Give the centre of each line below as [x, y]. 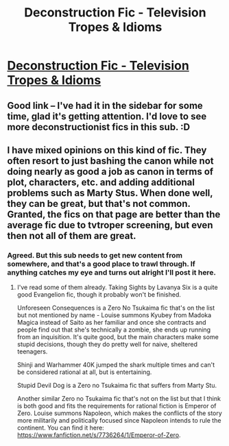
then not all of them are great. [72, 235]
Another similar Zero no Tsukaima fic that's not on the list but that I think [119, 399]
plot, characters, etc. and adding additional [101, 182]
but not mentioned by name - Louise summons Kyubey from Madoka [114, 315]
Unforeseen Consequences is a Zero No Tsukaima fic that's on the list [116, 308]
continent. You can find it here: [60, 428]
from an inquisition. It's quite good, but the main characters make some [118, 337]
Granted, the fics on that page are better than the [114, 214]
